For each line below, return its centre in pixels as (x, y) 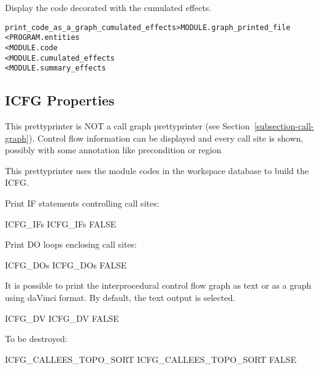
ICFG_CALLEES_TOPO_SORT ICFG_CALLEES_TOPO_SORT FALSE (151, 359)
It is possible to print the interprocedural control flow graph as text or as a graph (158, 285)
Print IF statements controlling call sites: (82, 203)
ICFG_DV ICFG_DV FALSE (62, 318)
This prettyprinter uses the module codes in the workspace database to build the (157, 170)
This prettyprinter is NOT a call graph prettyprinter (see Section (128, 126)
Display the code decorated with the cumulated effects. (108, 7)
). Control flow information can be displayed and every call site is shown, (166, 138)
